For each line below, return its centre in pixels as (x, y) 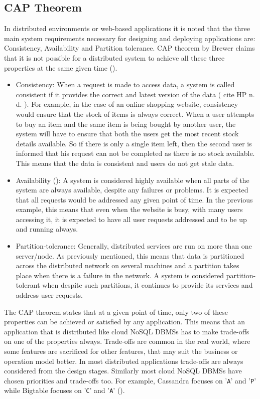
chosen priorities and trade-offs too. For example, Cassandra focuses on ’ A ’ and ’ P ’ (130, 380)
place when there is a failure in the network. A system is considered (120, 275)
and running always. (47, 229)
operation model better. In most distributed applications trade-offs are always (124, 361)
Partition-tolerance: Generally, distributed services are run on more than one (134, 246)
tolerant (28, 285)
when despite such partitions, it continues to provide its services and (148, 285)
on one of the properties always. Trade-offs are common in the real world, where (127, 341)
